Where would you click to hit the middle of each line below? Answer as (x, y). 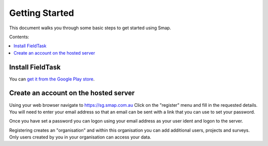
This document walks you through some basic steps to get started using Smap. (90, 28)
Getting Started (42, 13)
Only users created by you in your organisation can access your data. (80, 137)
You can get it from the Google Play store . (52, 79)
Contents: (19, 37)
